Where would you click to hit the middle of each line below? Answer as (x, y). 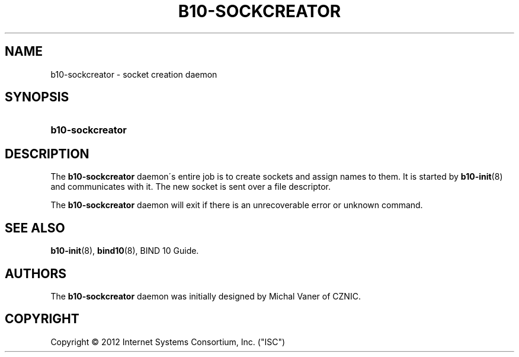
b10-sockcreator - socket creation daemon (134, 74)
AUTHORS (36, 273)
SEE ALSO (35, 228)
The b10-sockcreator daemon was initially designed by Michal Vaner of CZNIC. (206, 296)
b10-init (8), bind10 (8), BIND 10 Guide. (125, 251)
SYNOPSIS (37, 97)
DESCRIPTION (47, 154)
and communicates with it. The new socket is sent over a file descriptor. (190, 187)
